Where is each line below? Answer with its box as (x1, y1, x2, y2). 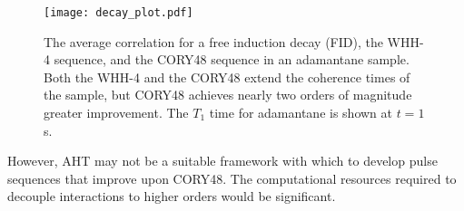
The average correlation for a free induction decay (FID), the (44, 32, 383, 51)
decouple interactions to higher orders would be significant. (7, 187, 336, 206)
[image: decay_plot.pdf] (44, 6, 193, 19)
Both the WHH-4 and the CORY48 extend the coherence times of (44, 67, 410, 86)
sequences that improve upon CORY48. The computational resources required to (7, 168, 457, 187)
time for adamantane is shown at (209, 103, 392, 122)
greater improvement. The (44, 103, 189, 122)
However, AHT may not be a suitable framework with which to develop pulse (7, 151, 438, 170)
